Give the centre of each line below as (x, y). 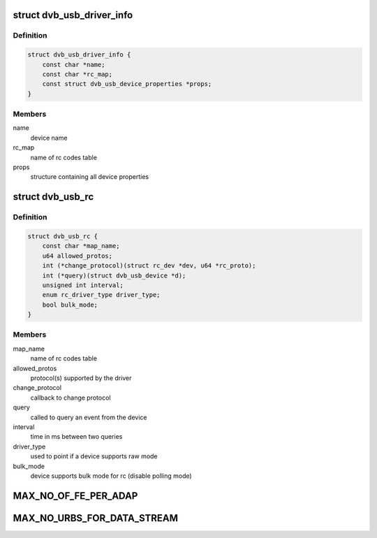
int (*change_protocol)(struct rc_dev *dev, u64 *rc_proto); (149, 266)
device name (49, 138)
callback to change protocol (71, 398)
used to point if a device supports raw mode (94, 456)
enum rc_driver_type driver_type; (101, 295)
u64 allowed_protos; (77, 256)
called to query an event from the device (89, 417)
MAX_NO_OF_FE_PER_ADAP (75, 496)
